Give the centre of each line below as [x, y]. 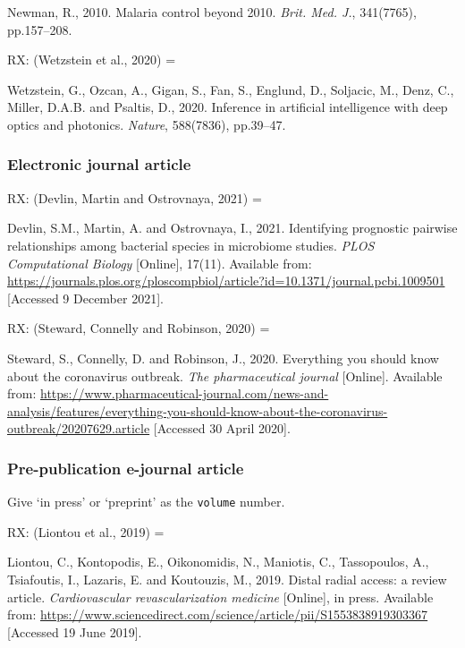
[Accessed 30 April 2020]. [222, 428]
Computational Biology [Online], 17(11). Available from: [160, 263]
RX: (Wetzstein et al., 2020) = [92, 60]
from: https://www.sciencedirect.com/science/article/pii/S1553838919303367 [218, 614]
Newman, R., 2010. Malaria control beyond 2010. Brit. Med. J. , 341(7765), [212, 12]
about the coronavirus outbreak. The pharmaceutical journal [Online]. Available [225, 375]
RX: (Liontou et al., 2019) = [86, 531]
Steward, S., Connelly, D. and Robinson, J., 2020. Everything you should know [223, 358]
